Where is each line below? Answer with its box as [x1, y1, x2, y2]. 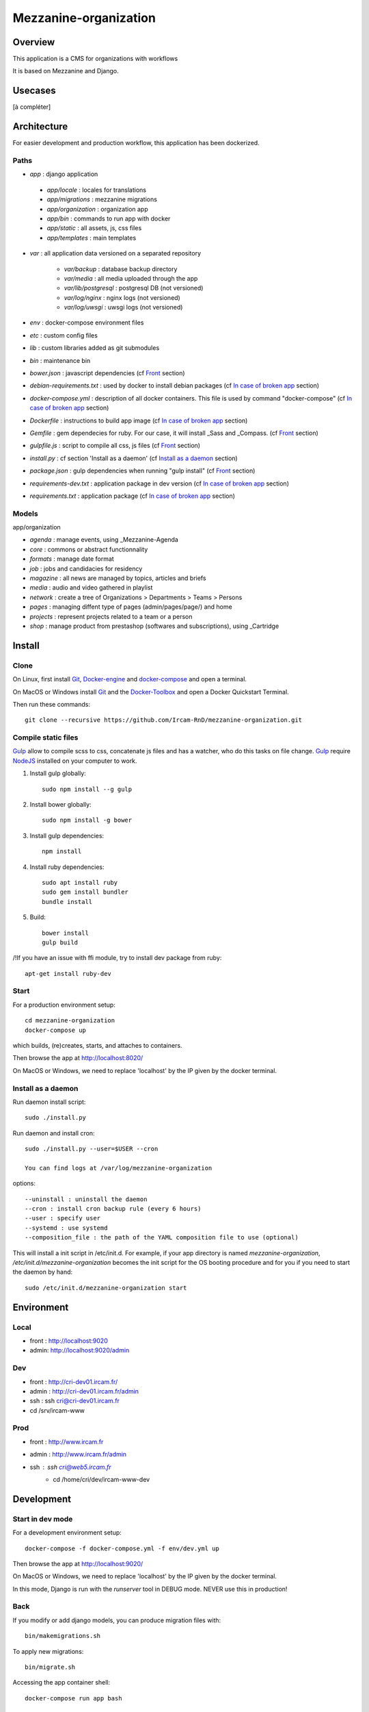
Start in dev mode [12, 1514, 73, 1524]
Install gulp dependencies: [29, 831, 105, 840]
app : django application [29, 170, 98, 178]
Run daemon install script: [12, 1098, 86, 1106]
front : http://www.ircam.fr [29, 1437, 104, 1446]
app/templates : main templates [46, 234, 137, 242]
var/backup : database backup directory [64, 264, 178, 273]
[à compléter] [12, 103, 51, 111]
